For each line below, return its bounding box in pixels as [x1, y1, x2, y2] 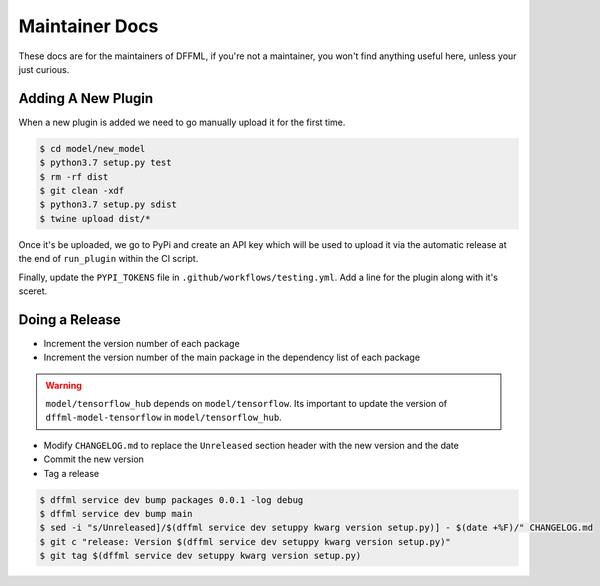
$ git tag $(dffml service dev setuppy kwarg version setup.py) [39, 550, 362, 562]
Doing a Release [18, 311, 122, 328]
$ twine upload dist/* [39, 213, 151, 224]
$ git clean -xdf [39, 185, 125, 196]
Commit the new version [43, 453, 145, 465]
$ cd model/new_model [39, 143, 146, 154]
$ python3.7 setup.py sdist [39, 199, 177, 210]
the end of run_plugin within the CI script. [18, 253, 199, 265]
